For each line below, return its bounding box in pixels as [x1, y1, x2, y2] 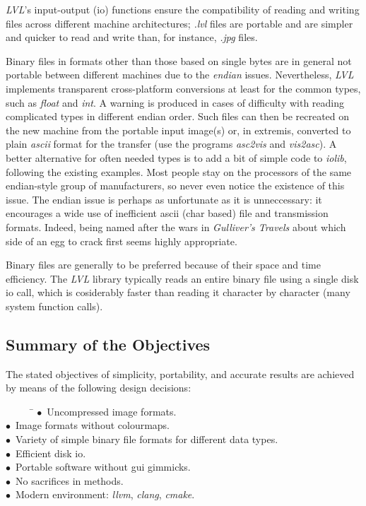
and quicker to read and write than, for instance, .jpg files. [6, 30, 258, 45]
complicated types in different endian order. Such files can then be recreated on [6, 109, 350, 124]
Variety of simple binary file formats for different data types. [15, 432, 278, 447]
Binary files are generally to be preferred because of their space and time [6, 257, 321, 272]
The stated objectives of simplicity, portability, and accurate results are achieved [6, 366, 355, 381]
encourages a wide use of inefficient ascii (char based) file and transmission [6, 206, 329, 220]
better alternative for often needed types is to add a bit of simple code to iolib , [6, 150, 347, 165]
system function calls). [6, 298, 103, 313]
